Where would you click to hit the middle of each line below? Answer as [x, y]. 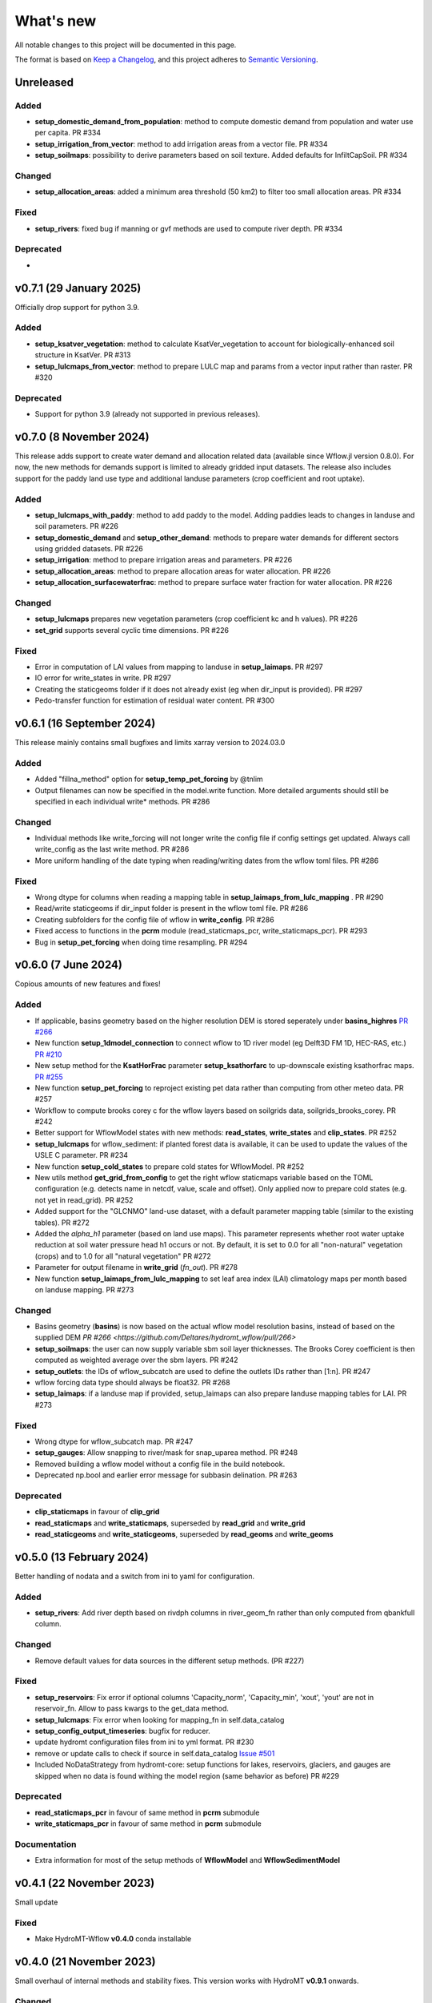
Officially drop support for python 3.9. [77, 307]
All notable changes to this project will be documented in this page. [126, 45]
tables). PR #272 [62, 1223]
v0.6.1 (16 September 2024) [85, 723]
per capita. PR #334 [68, 133]
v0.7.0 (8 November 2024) [82, 437]
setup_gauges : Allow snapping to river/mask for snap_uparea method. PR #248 [166, 1453]
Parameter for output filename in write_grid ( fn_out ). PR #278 [136, 1267]
